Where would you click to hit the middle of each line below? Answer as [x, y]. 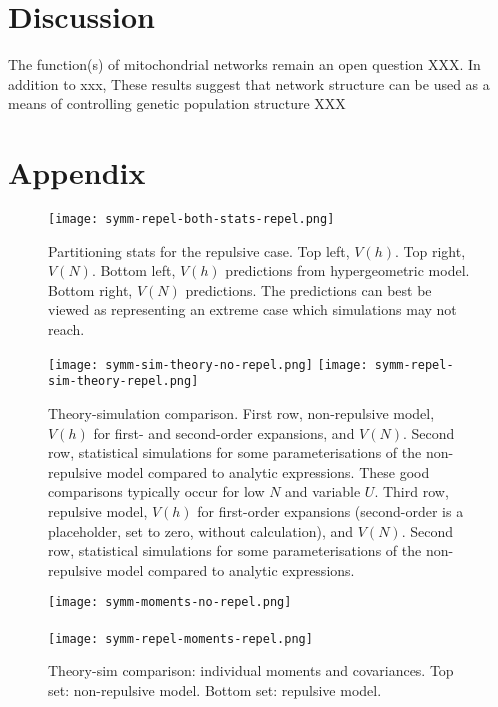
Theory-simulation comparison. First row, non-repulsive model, [241, 412]
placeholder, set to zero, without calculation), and [201, 530]
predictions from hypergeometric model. [347, 270]
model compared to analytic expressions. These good [268, 471]
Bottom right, [90, 289]
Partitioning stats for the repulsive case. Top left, [199, 250]
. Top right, [430, 250]
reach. [66, 329]
